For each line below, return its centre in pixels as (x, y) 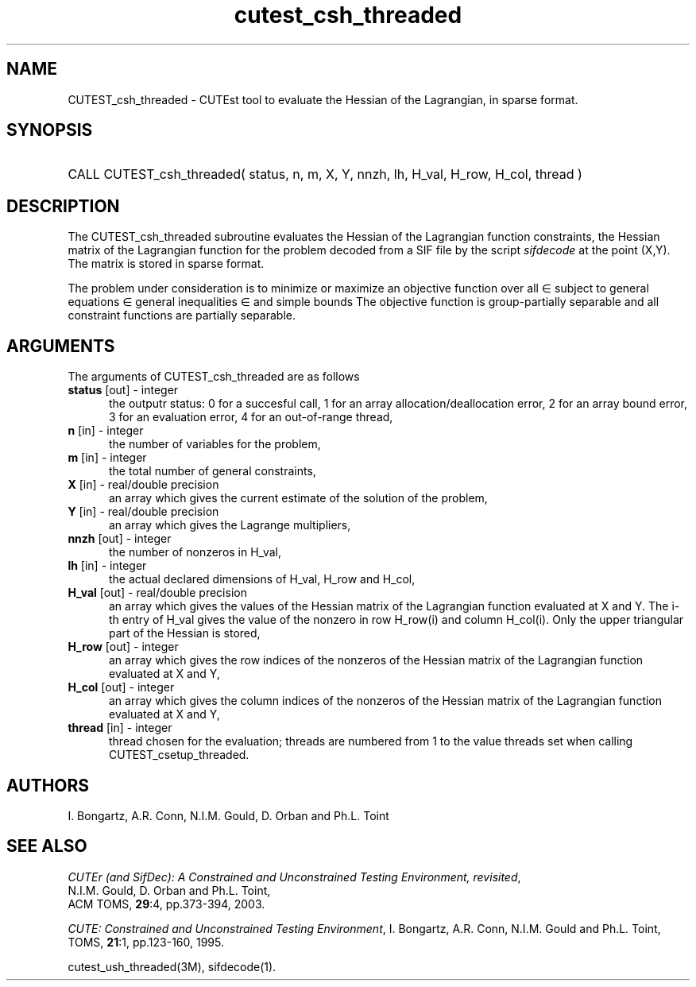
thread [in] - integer (120, 728)
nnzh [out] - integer (120, 539)
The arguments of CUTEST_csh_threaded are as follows (214, 377)
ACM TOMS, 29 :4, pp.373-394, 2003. (166, 904)
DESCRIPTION (63, 206)
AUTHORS (48, 785)
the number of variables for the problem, (215, 444)
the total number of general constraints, (213, 471)
